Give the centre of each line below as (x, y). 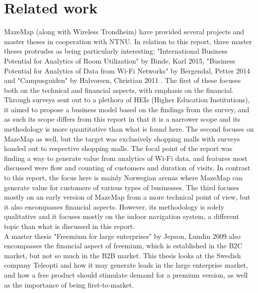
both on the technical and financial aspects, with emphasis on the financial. (119, 90)
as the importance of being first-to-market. (69, 284)
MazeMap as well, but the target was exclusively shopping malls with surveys (122, 138)
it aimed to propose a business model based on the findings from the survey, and (127, 109)
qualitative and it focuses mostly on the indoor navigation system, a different (122, 216)
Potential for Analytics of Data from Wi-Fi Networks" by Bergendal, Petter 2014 (127, 70)
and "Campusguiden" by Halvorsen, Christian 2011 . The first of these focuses (123, 80)
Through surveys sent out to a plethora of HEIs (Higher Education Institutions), (127, 100)
